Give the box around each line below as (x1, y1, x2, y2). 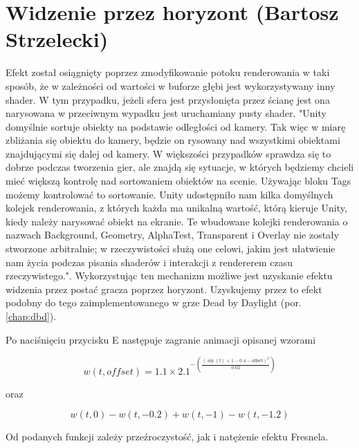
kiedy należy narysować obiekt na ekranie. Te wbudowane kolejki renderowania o (6, 214, 348, 228)
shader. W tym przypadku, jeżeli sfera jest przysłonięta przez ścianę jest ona (6, 92, 330, 106)
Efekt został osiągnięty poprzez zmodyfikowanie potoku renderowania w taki (6, 65, 330, 80)
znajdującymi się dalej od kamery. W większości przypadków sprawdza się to (6, 146, 331, 160)
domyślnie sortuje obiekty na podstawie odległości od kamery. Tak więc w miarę (6, 119, 346, 133)
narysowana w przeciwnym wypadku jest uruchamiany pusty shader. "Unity (6, 106, 326, 120)
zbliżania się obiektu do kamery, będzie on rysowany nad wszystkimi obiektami (6, 133, 340, 147)
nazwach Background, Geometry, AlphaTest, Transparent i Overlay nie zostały (6, 227, 340, 242)
